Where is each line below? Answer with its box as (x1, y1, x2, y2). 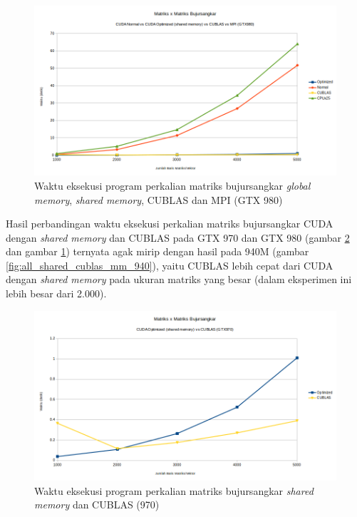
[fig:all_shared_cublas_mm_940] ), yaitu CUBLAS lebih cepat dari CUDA (6, 257, 333, 272)
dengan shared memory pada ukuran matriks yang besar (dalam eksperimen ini (6, 272, 352, 287)
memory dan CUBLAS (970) (34, 497, 160, 512)
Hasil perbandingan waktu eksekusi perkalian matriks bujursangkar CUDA (6, 216, 333, 231)
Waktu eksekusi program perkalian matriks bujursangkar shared (34, 483, 314, 498)
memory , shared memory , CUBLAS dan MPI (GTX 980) (34, 192, 283, 207)
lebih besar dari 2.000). (6, 286, 107, 301)
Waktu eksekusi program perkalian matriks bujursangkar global (34, 178, 311, 193)
